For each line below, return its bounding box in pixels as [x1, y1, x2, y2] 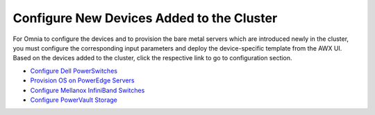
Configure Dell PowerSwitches [30, 67, 118, 75]
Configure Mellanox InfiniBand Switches [30, 86, 145, 94]
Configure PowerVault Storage [30, 96, 118, 104]
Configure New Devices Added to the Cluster [12, 10, 278, 26]
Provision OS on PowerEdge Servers [30, 76, 135, 85]
